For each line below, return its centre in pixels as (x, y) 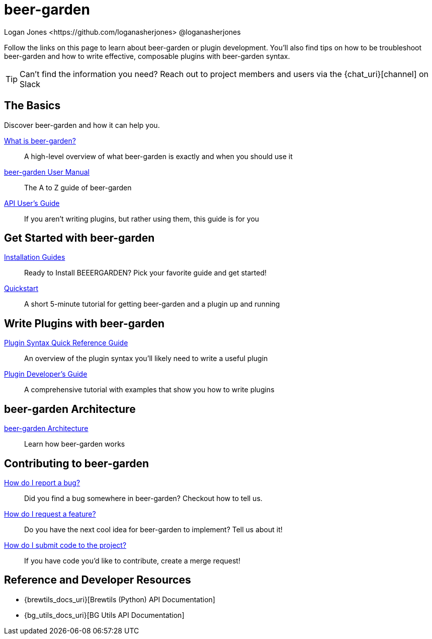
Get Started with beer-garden (79, 238)
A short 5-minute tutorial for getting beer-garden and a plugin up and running (152, 304)
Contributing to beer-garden (77, 463)
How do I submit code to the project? (65, 545)
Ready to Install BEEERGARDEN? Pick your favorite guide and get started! (146, 273)
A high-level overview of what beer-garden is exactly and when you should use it (158, 156)
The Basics (32, 106)
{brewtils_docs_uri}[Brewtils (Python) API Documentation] (120, 599)
